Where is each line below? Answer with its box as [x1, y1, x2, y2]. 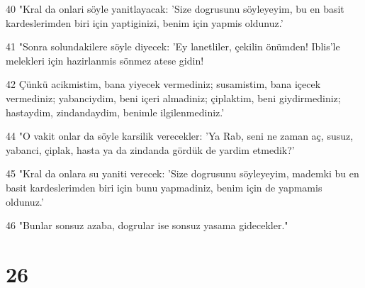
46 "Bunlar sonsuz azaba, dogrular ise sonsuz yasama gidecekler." [6, 218, 288, 233]
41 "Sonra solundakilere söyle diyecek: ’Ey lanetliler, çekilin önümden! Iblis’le [6, 39, 340, 54]
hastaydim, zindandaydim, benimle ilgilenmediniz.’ [6, 104, 225, 119]
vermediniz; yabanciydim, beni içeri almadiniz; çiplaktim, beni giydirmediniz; [6, 90, 341, 105]
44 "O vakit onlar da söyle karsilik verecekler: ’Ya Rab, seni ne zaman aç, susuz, [6, 128, 354, 143]
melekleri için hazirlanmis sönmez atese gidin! [6, 52, 204, 67]
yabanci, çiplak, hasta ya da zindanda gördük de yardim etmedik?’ [6, 142, 295, 157]
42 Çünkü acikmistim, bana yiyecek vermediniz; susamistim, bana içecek [6, 77, 321, 92]
